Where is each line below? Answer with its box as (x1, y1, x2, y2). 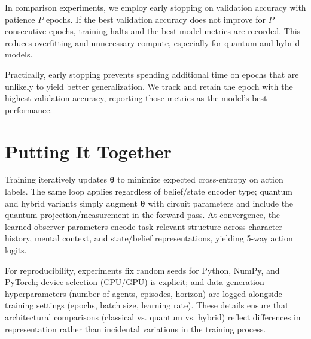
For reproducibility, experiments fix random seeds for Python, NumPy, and (5, 264, 280, 276)
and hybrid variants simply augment (5, 196, 138, 209)
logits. (5, 244, 27, 256)
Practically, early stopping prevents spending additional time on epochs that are (5, 68, 299, 80)
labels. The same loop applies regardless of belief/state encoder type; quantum (5, 185, 292, 198)
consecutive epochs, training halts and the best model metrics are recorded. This (5, 25, 301, 37)
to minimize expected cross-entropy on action (117, 173, 283, 186)
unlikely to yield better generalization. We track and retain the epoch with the (5, 80, 293, 92)
